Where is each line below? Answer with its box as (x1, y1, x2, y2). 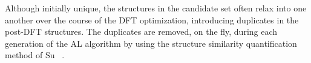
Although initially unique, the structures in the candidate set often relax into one (5, 2, 307, 14)
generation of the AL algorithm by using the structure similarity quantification (5, 37, 297, 49)
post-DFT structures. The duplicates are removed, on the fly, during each (5, 25, 278, 38)
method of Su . (5, 49, 65, 61)
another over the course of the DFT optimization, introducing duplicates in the (5, 13, 299, 26)
